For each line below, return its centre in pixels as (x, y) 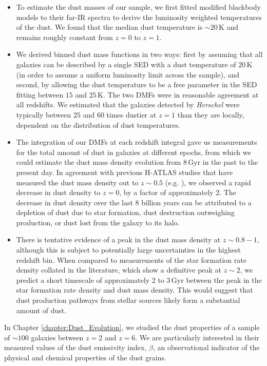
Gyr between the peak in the (216, 280)
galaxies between (57, 337)
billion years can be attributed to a (196, 202)
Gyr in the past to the (223, 162)
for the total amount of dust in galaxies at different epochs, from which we (133, 152)
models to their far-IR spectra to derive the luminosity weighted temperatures (139, 17)
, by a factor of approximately (166, 192)
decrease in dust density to (58, 192)
